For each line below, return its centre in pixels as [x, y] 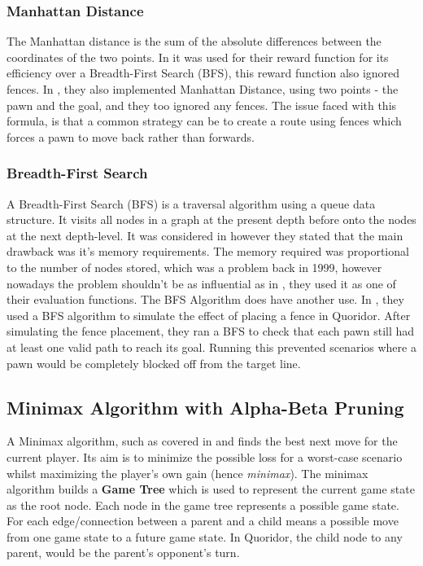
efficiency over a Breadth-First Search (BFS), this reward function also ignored [203, 73]
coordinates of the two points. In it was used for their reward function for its [198, 57]
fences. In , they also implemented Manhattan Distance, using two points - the [203, 89]
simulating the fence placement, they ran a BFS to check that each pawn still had [211, 331]
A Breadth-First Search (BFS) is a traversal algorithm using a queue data [191, 203]
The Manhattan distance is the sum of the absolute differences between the [194, 41]
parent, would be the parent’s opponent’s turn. [123, 553]
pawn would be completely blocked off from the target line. [154, 363]
